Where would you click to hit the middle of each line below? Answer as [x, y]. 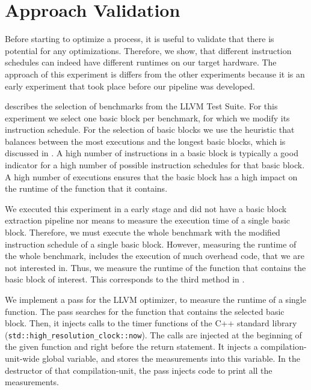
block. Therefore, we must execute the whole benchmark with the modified [143, 232]
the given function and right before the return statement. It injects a [131, 346]
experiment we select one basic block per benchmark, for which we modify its [147, 117]
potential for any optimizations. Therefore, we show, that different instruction [148, 50]
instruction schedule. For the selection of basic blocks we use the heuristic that [150, 129]
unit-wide [22, 358]
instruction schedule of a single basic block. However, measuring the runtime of [151, 244]
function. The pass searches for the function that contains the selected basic [145, 311]
